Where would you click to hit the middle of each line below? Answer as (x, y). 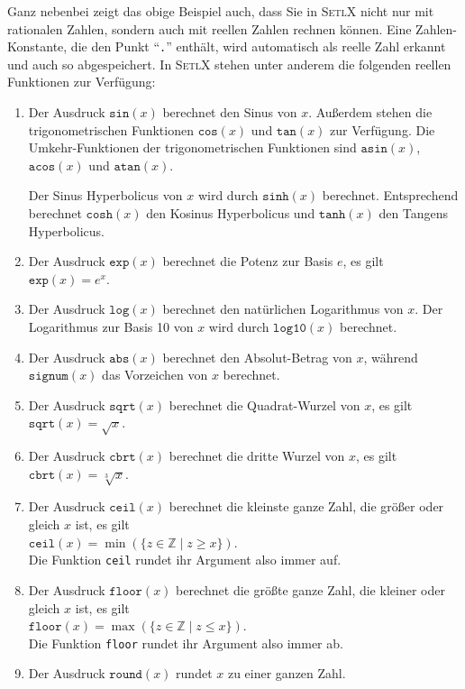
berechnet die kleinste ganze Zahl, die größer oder (306, 506)
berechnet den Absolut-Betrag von (257, 357)
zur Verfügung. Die (383, 129)
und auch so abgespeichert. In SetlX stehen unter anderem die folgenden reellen (229, 64)
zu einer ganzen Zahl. (287, 673)
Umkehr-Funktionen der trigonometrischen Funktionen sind (192, 147)
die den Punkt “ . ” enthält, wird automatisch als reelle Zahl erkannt (258, 46)
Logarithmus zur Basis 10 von (111, 326)
